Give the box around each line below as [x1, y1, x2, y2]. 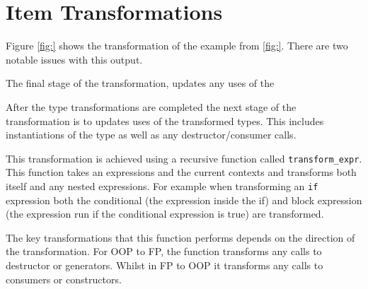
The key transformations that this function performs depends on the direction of [6, 230, 355, 244]
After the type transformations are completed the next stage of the [6, 99, 297, 114]
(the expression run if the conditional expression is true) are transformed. [6, 206, 324, 221]
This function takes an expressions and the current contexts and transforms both [6, 165, 357, 179]
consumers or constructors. [6, 271, 122, 286]
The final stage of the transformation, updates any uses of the [6, 76, 275, 90]
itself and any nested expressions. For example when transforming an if [6, 178, 318, 193]
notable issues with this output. [6, 52, 143, 66]
